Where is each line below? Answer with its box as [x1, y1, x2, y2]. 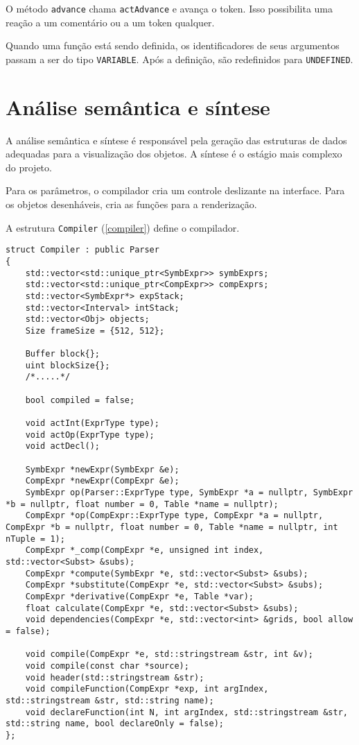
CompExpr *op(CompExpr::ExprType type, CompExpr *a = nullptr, [25, 511, 324, 521]
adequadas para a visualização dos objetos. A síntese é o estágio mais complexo [6, 146, 342, 161]
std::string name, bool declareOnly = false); [6, 719, 224, 729]
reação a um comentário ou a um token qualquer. [6, 15, 215, 29]
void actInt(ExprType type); [25, 418, 159, 429]
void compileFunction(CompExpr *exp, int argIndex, [25, 684, 269, 694]
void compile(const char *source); [25, 660, 189, 671]
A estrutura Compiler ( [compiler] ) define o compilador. [6, 220, 240, 234]
